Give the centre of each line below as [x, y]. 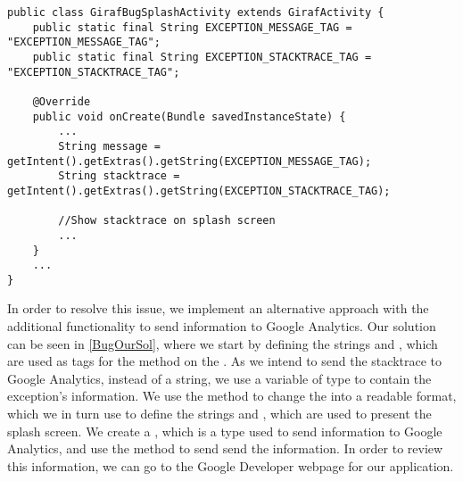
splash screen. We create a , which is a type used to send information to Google [225, 431]
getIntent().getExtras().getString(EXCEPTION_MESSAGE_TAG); [190, 161]
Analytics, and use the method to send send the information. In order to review [225, 448]
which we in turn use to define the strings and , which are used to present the [219, 414]
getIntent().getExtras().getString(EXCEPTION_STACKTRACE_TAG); [199, 191]
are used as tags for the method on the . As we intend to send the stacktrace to [225, 361]
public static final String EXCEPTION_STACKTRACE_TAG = [202, 57]
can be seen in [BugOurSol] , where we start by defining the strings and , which [223, 343]
